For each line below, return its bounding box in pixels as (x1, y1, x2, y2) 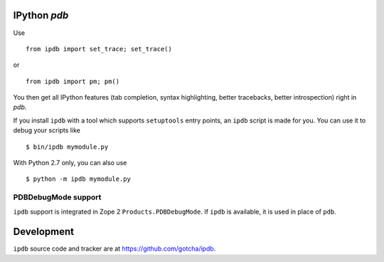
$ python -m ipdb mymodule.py (26, 175, 132, 183)
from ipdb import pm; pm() (26, 77, 120, 85)
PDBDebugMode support (13, 192, 102, 202)
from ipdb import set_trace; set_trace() (26, 45, 172, 53)
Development (13, 226, 75, 238)
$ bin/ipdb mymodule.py (26, 142, 109, 151)
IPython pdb (13, 9, 69, 21)
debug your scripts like (13, 126, 81, 135)
